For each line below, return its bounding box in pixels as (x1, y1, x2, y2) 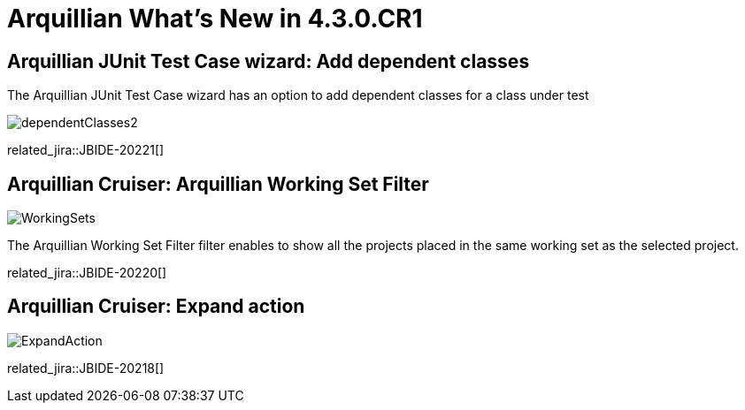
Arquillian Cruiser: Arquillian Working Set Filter (7, 172, 429, 195)
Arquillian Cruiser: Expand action (7, 295, 305, 318)
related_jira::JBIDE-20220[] (7, 265, 167, 281)
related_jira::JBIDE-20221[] (7, 142, 165, 158)
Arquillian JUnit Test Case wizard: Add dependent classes (7, 49, 530, 72)
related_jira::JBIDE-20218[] (7, 360, 165, 376)
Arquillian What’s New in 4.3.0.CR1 (7, 4, 423, 34)
